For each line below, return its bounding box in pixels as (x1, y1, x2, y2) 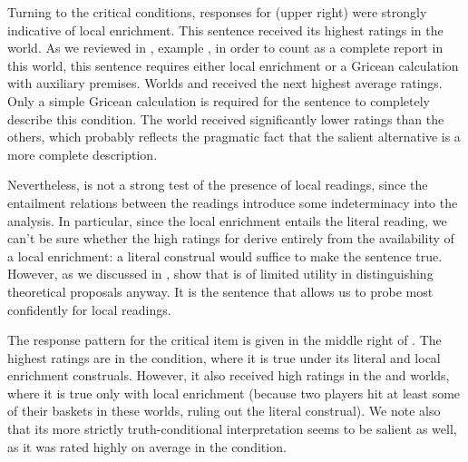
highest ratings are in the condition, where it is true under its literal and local (7, 348, 441, 367)
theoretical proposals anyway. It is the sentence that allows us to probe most (7, 281, 434, 300)
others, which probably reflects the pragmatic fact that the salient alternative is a (7, 127, 461, 146)
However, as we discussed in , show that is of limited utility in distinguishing (7, 264, 434, 283)
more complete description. (7, 144, 158, 163)
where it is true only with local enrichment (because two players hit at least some (7, 383, 461, 402)
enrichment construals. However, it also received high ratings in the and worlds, (7, 366, 450, 385)
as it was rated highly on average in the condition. (7, 437, 287, 456)
